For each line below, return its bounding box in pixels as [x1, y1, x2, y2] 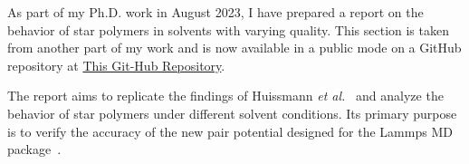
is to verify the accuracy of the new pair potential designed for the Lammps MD [7, 121, 453, 140]
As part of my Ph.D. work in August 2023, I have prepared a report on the [7, 3, 424, 21]
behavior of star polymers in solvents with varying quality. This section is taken [7, 20, 449, 39]
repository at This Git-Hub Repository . [7, 55, 225, 74]
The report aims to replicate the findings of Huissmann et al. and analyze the [7, 86, 444, 105]
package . [7, 140, 62, 159]
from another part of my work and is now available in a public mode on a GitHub [7, 38, 462, 57]
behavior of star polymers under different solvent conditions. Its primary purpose [7, 103, 457, 122]
